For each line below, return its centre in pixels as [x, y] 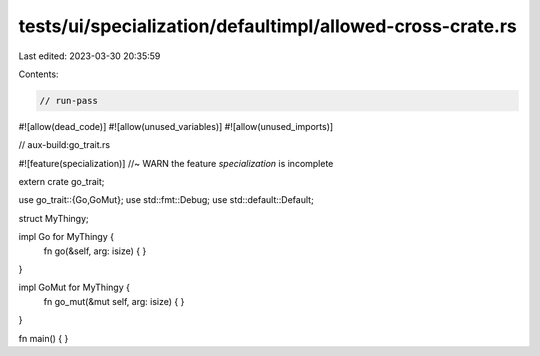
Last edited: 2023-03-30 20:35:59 [89, 56]
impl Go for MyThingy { [66, 237]
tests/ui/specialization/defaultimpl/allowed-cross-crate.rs [267, 26]
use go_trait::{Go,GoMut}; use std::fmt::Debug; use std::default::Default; [166, 200]
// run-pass [69, 100]
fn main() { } [43, 338]
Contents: [38, 74]
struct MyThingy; [53, 218]
